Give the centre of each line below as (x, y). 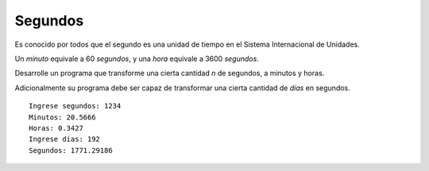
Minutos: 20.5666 (62, 117)
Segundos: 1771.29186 (71, 150)
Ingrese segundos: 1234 (75, 106)
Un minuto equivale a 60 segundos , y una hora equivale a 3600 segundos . (137, 59)
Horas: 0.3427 (56, 128)
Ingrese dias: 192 (65, 139)
